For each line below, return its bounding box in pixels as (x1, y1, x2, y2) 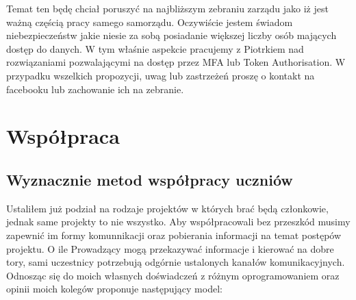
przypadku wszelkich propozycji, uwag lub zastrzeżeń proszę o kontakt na (6, 68, 315, 82)
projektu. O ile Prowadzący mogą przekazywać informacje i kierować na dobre (6, 241, 334, 255)
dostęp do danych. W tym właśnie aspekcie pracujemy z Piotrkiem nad (6, 41, 304, 55)
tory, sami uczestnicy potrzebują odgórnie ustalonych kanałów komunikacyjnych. (6, 255, 345, 269)
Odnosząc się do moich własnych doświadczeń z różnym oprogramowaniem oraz (6, 268, 340, 282)
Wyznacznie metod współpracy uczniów (6, 168, 293, 190)
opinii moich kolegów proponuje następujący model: (6, 282, 222, 296)
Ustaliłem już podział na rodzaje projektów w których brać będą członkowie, (6, 201, 329, 215)
